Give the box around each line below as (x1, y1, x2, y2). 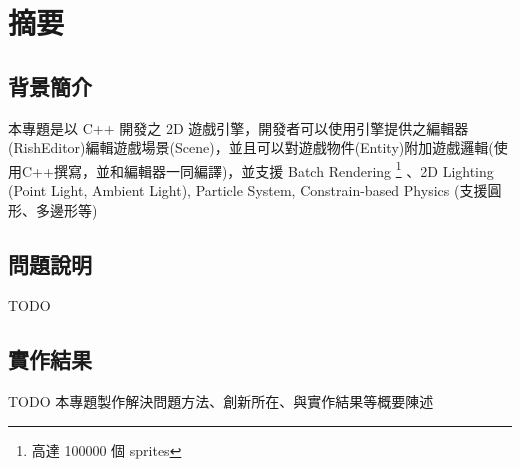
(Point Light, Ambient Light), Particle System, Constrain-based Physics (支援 (8, 180, 488, 201)
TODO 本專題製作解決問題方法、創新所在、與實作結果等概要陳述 (8, 391, 434, 412)
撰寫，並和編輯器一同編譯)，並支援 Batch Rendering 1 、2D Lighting (53, 157, 494, 181)
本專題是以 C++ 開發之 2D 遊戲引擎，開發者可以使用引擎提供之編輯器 (8, 117, 469, 138)
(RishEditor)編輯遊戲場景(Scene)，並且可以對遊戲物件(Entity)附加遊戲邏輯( (8, 137, 494, 158)
